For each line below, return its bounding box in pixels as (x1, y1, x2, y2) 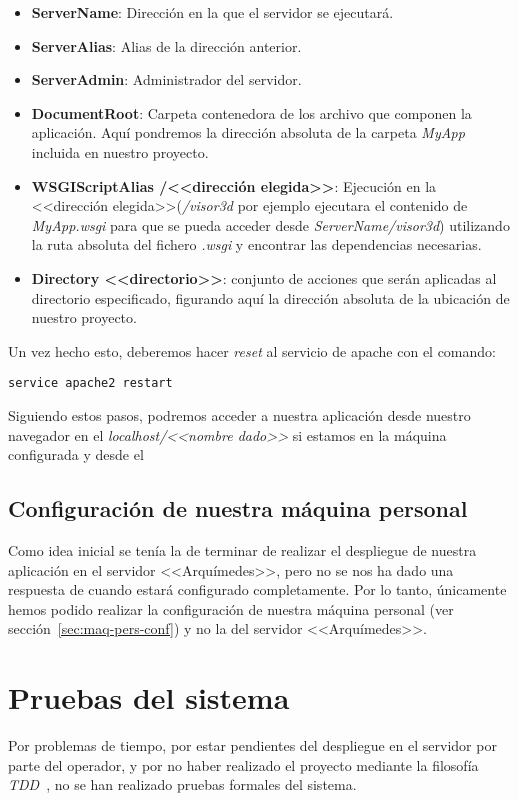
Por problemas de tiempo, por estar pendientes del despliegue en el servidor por (8, 735, 497, 756)
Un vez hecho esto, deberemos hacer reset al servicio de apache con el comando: (8, 340, 496, 361)
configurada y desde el (8, 444, 144, 465)
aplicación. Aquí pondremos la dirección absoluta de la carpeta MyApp (31, 122, 465, 143)
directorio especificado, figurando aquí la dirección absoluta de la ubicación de (31, 287, 510, 308)
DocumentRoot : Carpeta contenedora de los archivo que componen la (31, 102, 472, 123)
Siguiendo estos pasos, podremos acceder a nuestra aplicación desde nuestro (8, 404, 471, 425)
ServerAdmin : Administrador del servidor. (31, 69, 302, 90)
